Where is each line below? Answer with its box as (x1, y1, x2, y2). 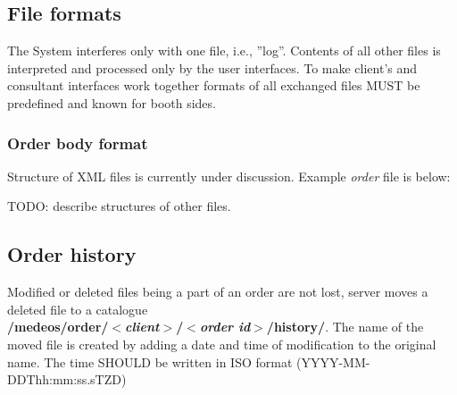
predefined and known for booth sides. (7, 93, 216, 112)
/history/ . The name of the (266, 317, 424, 336)
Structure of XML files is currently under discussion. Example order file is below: (7, 166, 451, 185)
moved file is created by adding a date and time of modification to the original (7, 334, 436, 353)
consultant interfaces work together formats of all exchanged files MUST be (7, 76, 420, 95)
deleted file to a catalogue (7, 299, 148, 318)
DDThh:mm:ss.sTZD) (7, 370, 127, 389)
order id (199, 317, 251, 336)
